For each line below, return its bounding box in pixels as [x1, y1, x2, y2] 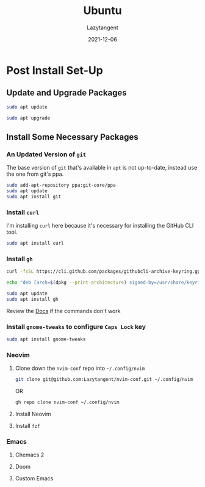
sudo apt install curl [6, 240, 64, 247]
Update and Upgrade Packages [6, 88, 127, 98]
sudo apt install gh [6, 296, 59, 302]
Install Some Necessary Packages [6, 132, 138, 142]
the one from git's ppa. [6, 170, 64, 178]
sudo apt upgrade [6, 115, 51, 121]
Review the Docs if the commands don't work [6, 307, 121, 314]
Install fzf [15, 422, 40, 429]
